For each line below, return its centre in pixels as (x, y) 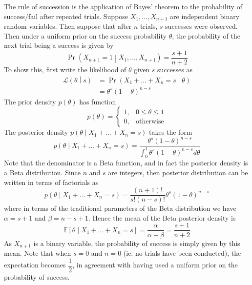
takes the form (171, 132)
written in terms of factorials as (51, 182)
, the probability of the (206, 35)
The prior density (30, 101)
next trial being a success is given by (59, 45)
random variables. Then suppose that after (68, 26)
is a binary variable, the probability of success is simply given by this (137, 243)
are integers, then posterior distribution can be (178, 173)
